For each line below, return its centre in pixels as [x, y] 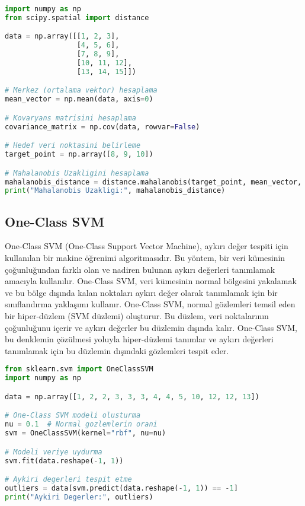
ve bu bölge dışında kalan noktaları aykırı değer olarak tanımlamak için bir [141, 292]
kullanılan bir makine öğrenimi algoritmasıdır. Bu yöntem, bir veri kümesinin [145, 258]
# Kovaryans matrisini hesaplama [70, 118]
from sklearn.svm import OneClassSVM [79, 369]
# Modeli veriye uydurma [54, 452]
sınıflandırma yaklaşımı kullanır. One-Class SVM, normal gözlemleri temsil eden [150, 304]
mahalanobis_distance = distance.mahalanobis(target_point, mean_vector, [153, 182]
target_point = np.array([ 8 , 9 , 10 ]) [79, 155]
